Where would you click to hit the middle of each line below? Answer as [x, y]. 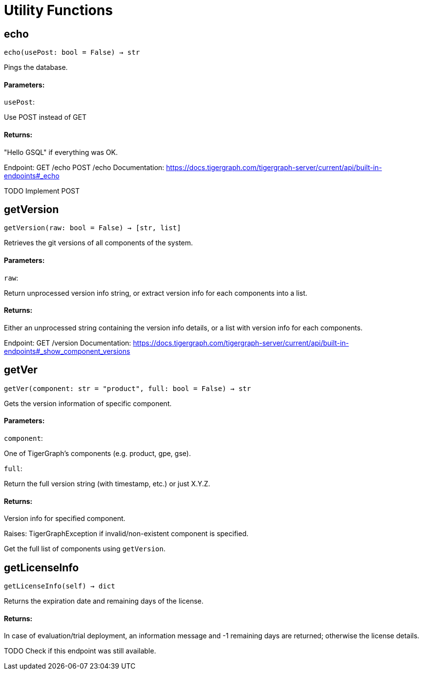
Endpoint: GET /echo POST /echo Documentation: [84, 167]
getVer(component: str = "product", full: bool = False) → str [127, 388]
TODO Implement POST [42, 191]
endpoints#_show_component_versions [67, 351]
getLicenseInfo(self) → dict [60, 586]
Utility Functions [58, 10]
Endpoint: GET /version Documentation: [68, 343]
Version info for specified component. [65, 519]
